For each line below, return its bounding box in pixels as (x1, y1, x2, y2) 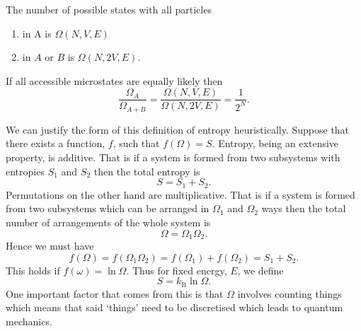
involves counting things (237, 286, 342, 301)
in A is (22, 25, 52, 40)
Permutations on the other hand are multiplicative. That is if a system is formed (6, 187, 355, 202)
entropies (6, 163, 45, 178)
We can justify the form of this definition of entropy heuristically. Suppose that (6, 122, 350, 137)
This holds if (6, 262, 60, 277)
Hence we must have (6, 238, 94, 252)
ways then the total (261, 201, 346, 216)
